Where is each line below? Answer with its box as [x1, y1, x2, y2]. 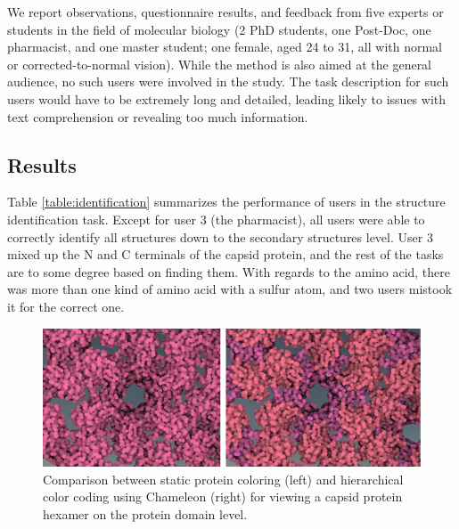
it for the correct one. [7, 297, 125, 315]
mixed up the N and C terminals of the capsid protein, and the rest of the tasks [7, 245, 444, 264]
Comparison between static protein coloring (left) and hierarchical [43, 469, 404, 488]
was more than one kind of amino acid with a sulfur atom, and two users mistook [7, 280, 453, 298]
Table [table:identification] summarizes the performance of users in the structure [7, 192, 446, 211]
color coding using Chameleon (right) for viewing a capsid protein [43, 487, 403, 506]
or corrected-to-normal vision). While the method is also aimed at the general [7, 54, 432, 73]
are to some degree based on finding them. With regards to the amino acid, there [7, 262, 451, 281]
